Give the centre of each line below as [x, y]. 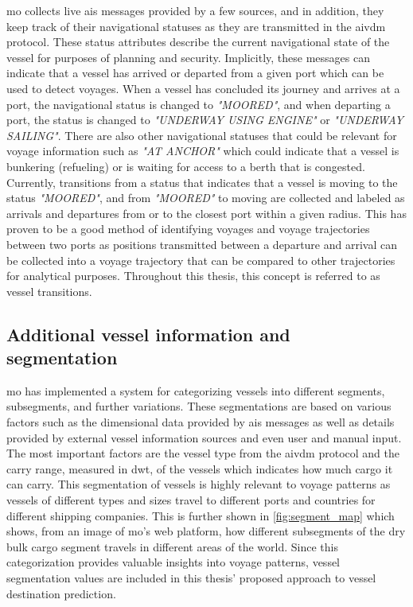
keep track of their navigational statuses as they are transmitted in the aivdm [196, 26]
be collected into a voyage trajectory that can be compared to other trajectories [201, 260]
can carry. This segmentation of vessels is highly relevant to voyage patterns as [199, 484]
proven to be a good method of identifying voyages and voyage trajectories [188, 229]
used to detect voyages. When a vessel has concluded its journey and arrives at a [203, 88]
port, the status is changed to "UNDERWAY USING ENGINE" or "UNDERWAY [205, 120]
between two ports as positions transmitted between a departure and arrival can [202, 244]
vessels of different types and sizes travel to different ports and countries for [191, 500]
